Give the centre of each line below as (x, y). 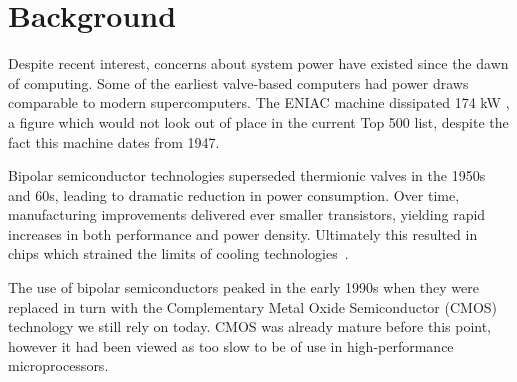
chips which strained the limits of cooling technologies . (178, 253)
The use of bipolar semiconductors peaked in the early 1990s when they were (243, 287)
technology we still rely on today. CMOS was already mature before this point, (250, 326)
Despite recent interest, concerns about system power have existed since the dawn (258, 63)
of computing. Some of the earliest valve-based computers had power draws (238, 82)
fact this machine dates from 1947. (114, 141)
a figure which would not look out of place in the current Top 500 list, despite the (258, 121)
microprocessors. (58, 365)
